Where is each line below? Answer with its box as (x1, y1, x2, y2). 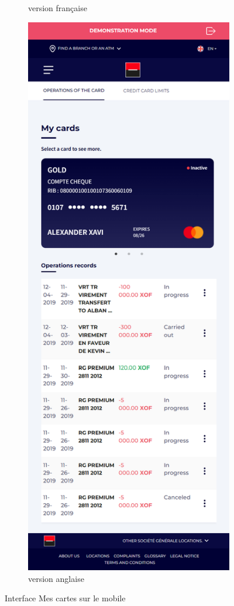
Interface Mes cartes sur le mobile (5, 592, 126, 604)
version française (28, 2, 87, 14)
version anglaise (28, 572, 84, 584)
